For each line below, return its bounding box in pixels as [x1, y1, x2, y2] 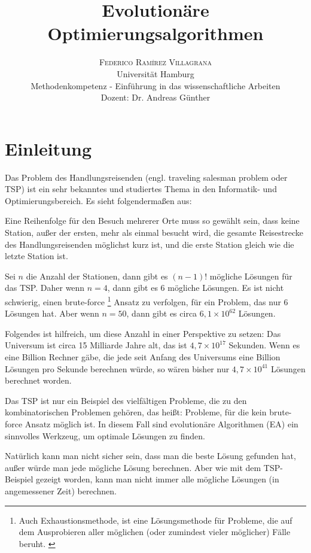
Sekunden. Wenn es [228, 339, 300, 351]
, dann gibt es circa [126, 307, 197, 320]
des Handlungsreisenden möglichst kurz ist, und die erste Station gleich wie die [5, 238, 294, 250]
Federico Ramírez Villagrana [99, 56, 212, 68]
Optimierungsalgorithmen [47, 21, 264, 45]
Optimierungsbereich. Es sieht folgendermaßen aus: [5, 194, 192, 206]
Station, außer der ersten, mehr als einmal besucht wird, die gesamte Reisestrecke [5, 226, 303, 238]
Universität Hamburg [117, 67, 194, 80]
